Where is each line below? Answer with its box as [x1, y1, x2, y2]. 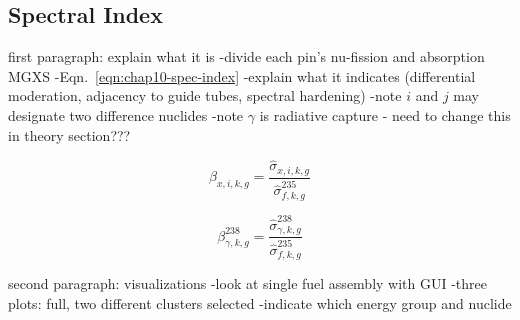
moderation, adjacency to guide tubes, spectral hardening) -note [8, 85, 402, 106]
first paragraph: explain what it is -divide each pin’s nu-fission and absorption [8, 46, 485, 67]
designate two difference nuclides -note [8, 104, 244, 125]
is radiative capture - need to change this [259, 104, 511, 125]
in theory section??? [8, 124, 131, 145]
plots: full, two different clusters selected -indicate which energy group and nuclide [8, 292, 512, 313]
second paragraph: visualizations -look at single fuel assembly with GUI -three [8, 273, 488, 294]
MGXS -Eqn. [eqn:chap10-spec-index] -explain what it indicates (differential [8, 65, 476, 86]
